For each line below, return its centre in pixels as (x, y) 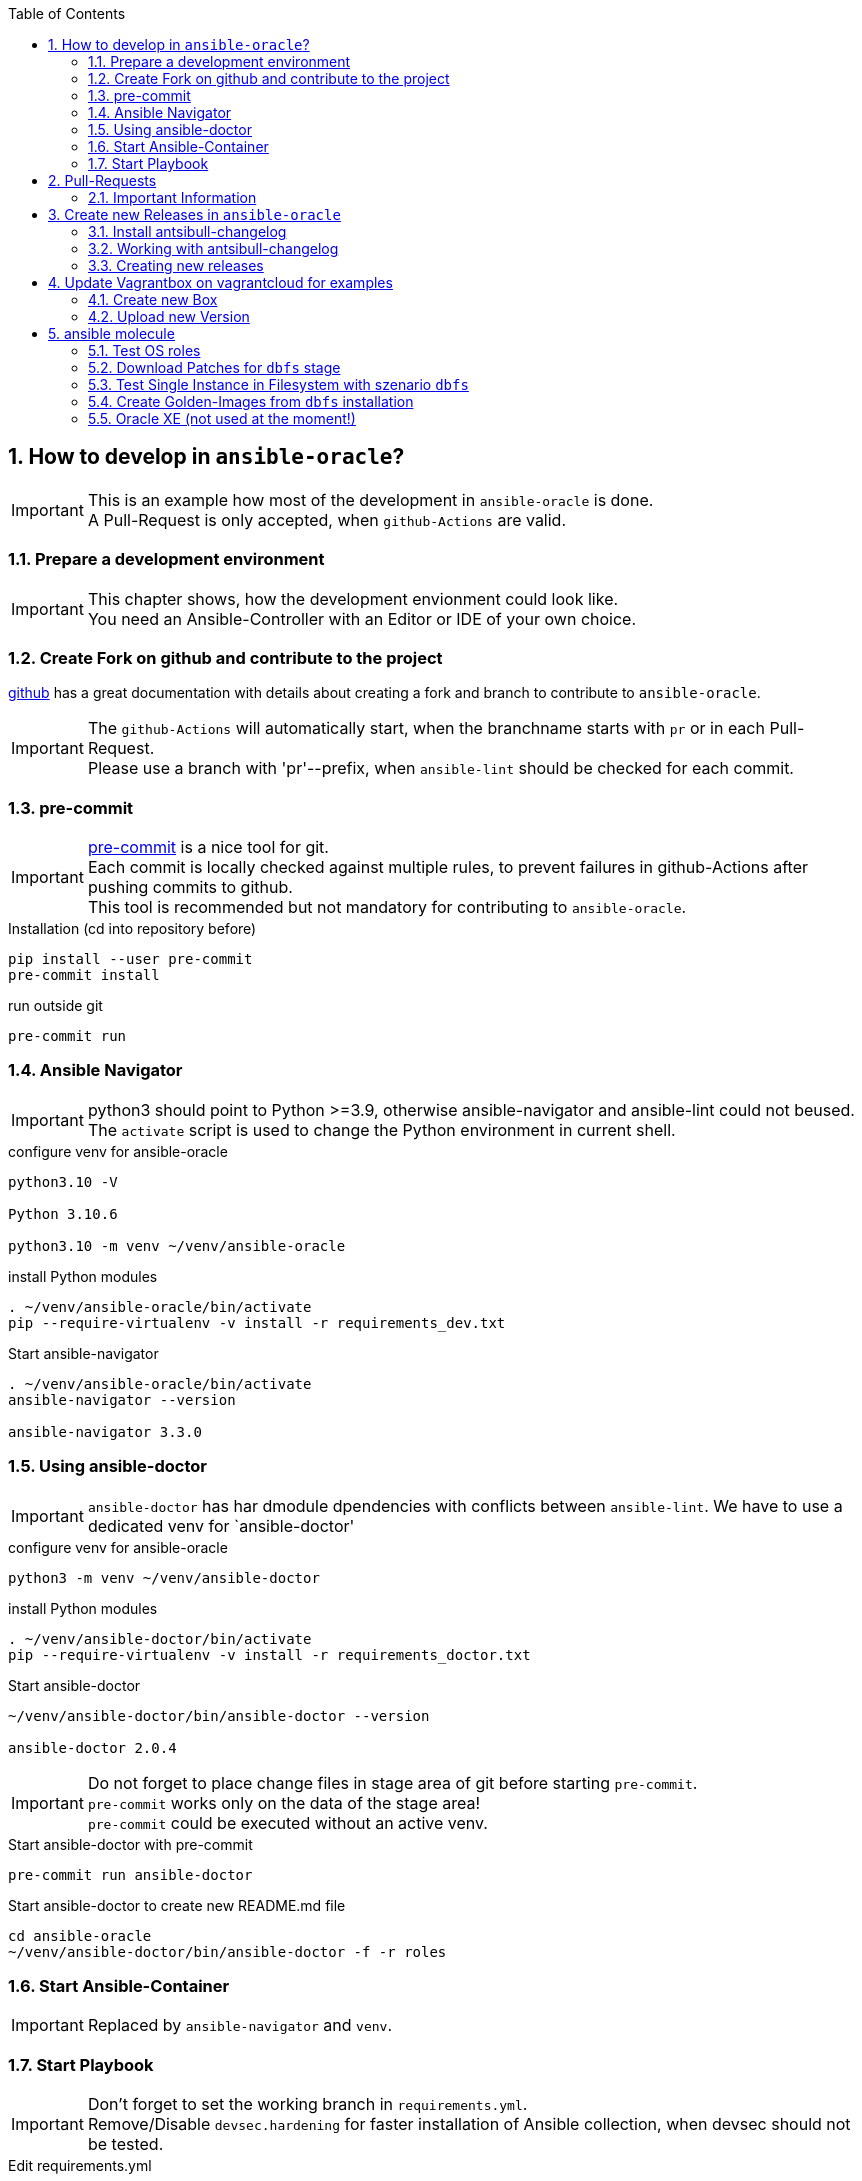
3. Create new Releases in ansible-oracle (194, 214)
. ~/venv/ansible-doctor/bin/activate (160, 1638)
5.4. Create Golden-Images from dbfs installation (251, 401)
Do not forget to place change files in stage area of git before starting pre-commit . (392, 1782)
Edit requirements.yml (80, 2166)
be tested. (125, 2144)
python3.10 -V (63, 1181)
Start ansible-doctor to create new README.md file (177, 1905)
